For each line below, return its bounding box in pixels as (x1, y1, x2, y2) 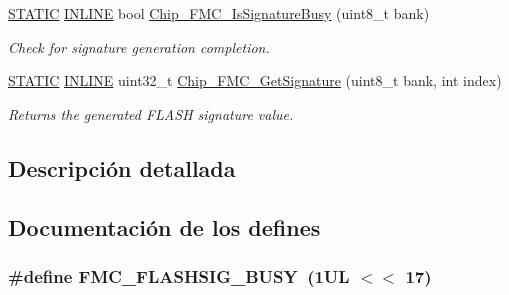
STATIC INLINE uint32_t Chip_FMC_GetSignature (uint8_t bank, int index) (8, 70, 502, 91)
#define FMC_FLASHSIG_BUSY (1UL (8, 263, 350, 288)
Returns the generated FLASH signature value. (8, 103, 294, 124)
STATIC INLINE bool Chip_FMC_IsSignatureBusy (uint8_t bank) (8, 3, 430, 23)
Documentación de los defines (8, 211, 321, 242)
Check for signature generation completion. (8, 36, 270, 57)
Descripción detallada (8, 152, 236, 183)
